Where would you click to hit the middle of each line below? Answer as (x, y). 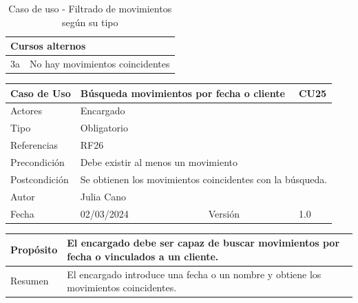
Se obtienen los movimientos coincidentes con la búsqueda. (204, 179)
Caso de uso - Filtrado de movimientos (90, 8)
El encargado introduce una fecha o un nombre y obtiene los (194, 274)
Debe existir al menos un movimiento (159, 162)
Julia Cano (103, 196)
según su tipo (90, 22)
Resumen (30, 281)
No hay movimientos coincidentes (100, 64)
